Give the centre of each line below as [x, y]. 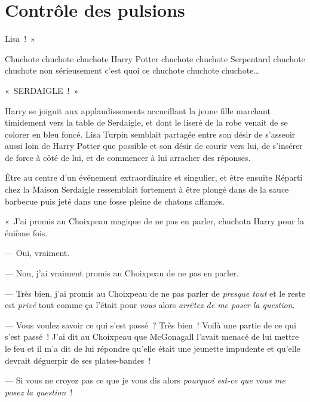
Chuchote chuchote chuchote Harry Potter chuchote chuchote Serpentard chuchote [155, 58]
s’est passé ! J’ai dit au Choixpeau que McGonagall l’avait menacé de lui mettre [152, 336]
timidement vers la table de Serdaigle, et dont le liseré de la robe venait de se [146, 122]
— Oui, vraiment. [37, 253]
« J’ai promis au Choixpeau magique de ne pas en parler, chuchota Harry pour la [155, 221]
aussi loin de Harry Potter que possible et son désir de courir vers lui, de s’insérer [154, 146]
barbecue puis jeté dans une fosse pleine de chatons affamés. [115, 201]
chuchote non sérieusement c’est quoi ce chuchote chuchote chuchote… [132, 70]
